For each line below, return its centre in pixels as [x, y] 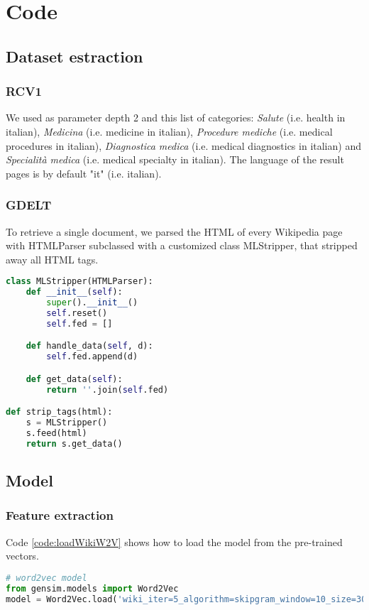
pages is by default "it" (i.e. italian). [84, 173]
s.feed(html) [56, 433]
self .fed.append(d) [92, 357]
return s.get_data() [74, 443]
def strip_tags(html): [59, 412]
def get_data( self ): [74, 379]
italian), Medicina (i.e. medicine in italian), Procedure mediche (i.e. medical [169, 131]
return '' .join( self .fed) [108, 390]
